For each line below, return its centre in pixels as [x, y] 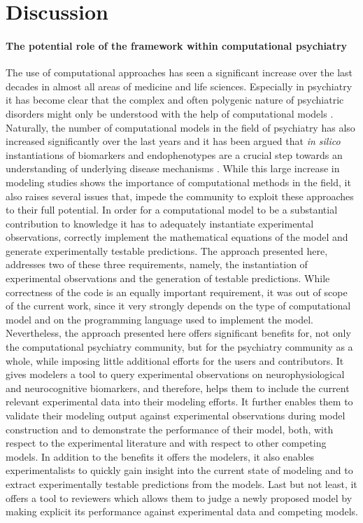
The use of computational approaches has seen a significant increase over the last [179, 72]
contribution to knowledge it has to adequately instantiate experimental [160, 223]
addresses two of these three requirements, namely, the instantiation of [157, 264]
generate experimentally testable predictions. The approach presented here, [167, 250]
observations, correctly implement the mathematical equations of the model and [177, 237]
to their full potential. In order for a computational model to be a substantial [172, 210]
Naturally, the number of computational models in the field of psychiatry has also [180, 127]
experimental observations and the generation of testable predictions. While [168, 278]
